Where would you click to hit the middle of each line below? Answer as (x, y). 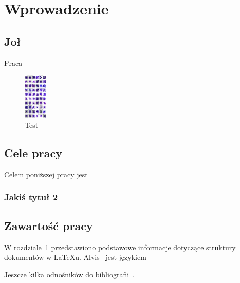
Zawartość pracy (49, 225)
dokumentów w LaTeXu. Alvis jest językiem (75, 257)
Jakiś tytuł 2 (31, 197)
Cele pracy (33, 153)
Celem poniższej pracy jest (46, 174)
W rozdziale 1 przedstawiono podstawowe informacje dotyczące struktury (120, 247)
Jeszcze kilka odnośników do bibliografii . (69, 274)
